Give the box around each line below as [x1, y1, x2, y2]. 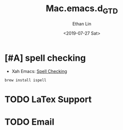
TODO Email [4, 116, 54, 127]
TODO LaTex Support [4, 94, 92, 105]
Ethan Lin [72, 20, 92, 27]
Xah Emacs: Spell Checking [11, 69, 67, 74]
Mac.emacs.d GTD [46, 3, 118, 16]
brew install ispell [4, 78, 47, 83]
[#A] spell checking [4, 52, 86, 63]
